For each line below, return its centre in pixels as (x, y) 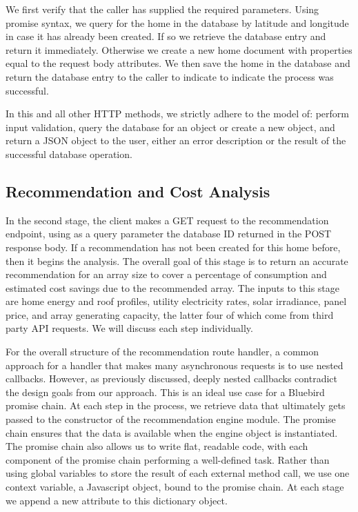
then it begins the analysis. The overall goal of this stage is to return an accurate (177, 260)
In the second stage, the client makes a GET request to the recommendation (167, 220)
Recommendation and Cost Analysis (138, 191)
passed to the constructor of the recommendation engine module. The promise (171, 419)
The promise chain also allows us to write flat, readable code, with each (157, 446)
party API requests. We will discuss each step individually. (129, 328)
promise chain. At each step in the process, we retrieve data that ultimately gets (176, 405)
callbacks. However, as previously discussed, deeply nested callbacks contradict (171, 378)
